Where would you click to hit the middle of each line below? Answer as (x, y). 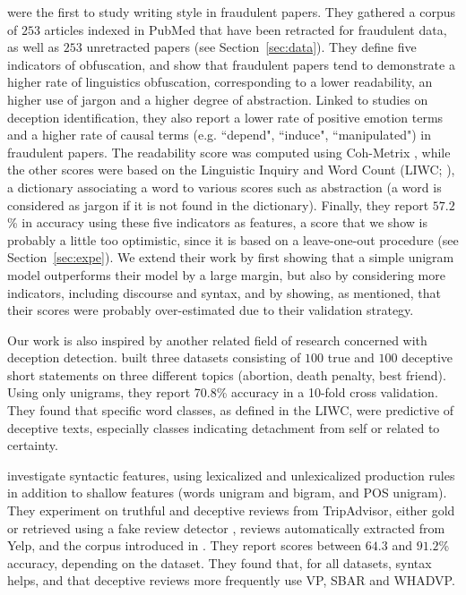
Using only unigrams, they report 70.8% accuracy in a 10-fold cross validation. (223, 392)
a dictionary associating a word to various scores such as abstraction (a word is (224, 187)
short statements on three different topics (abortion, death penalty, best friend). (227, 374)
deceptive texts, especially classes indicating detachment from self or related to (224, 427)
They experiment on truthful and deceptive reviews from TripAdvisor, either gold (231, 510)
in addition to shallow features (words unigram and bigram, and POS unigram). (227, 493)
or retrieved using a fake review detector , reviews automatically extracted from (226, 527)
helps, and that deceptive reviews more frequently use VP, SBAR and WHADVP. (231, 580)
